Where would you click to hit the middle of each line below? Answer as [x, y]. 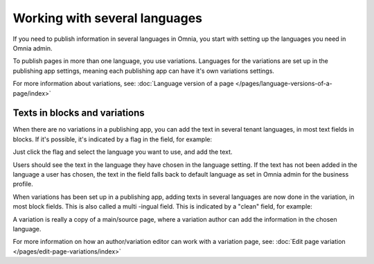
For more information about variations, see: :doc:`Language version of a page [123, 84]
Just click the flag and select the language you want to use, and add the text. [123, 152]
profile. [23, 184]
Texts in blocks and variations [79, 113]
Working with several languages [108, 18]
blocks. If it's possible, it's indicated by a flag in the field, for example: [113, 139]
